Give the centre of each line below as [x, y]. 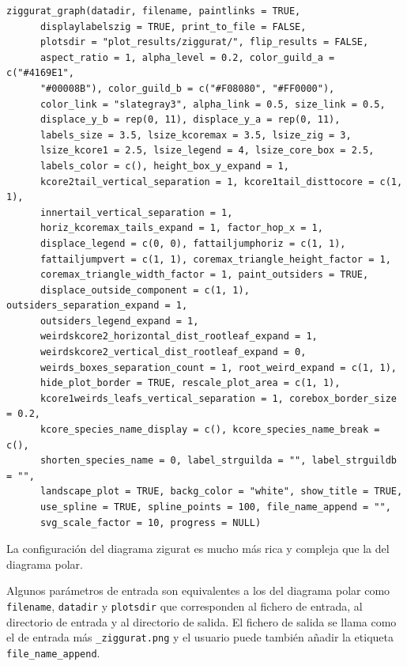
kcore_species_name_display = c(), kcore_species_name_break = [210, 430]
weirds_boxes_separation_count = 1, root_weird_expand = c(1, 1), [218, 367]
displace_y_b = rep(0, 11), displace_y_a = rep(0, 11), [190, 120]
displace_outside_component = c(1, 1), [145, 290]
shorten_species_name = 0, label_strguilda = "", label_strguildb [218, 461]
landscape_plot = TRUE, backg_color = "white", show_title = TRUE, [221, 492]
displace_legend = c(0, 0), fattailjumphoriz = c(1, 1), [193, 243]
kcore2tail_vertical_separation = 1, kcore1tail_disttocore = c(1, [221, 182]
